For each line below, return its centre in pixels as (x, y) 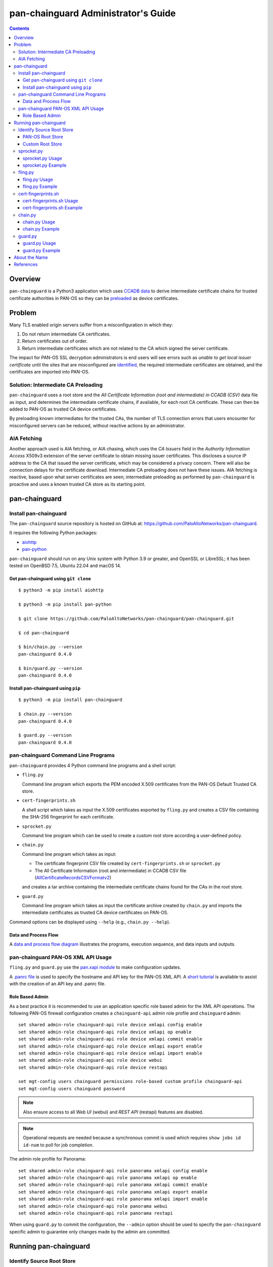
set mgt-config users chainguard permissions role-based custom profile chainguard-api (130, 1082)
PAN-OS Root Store (43, 137)
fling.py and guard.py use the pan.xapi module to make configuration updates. (95, 967)
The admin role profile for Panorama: (48, 1159)
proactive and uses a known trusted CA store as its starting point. (78, 484)
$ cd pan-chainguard (44, 633)
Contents (19, 28)
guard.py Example (42, 250)
